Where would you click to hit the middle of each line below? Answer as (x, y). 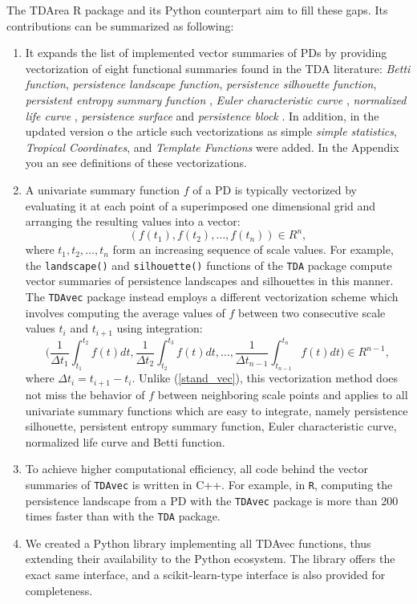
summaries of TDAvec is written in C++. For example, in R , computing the (209, 484)
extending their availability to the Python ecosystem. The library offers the (210, 559)
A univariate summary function (103, 189)
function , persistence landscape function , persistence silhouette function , (201, 84)
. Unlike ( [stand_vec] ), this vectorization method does (265, 378)
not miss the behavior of (85, 394)
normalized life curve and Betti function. (125, 441)
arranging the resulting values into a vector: (133, 221)
